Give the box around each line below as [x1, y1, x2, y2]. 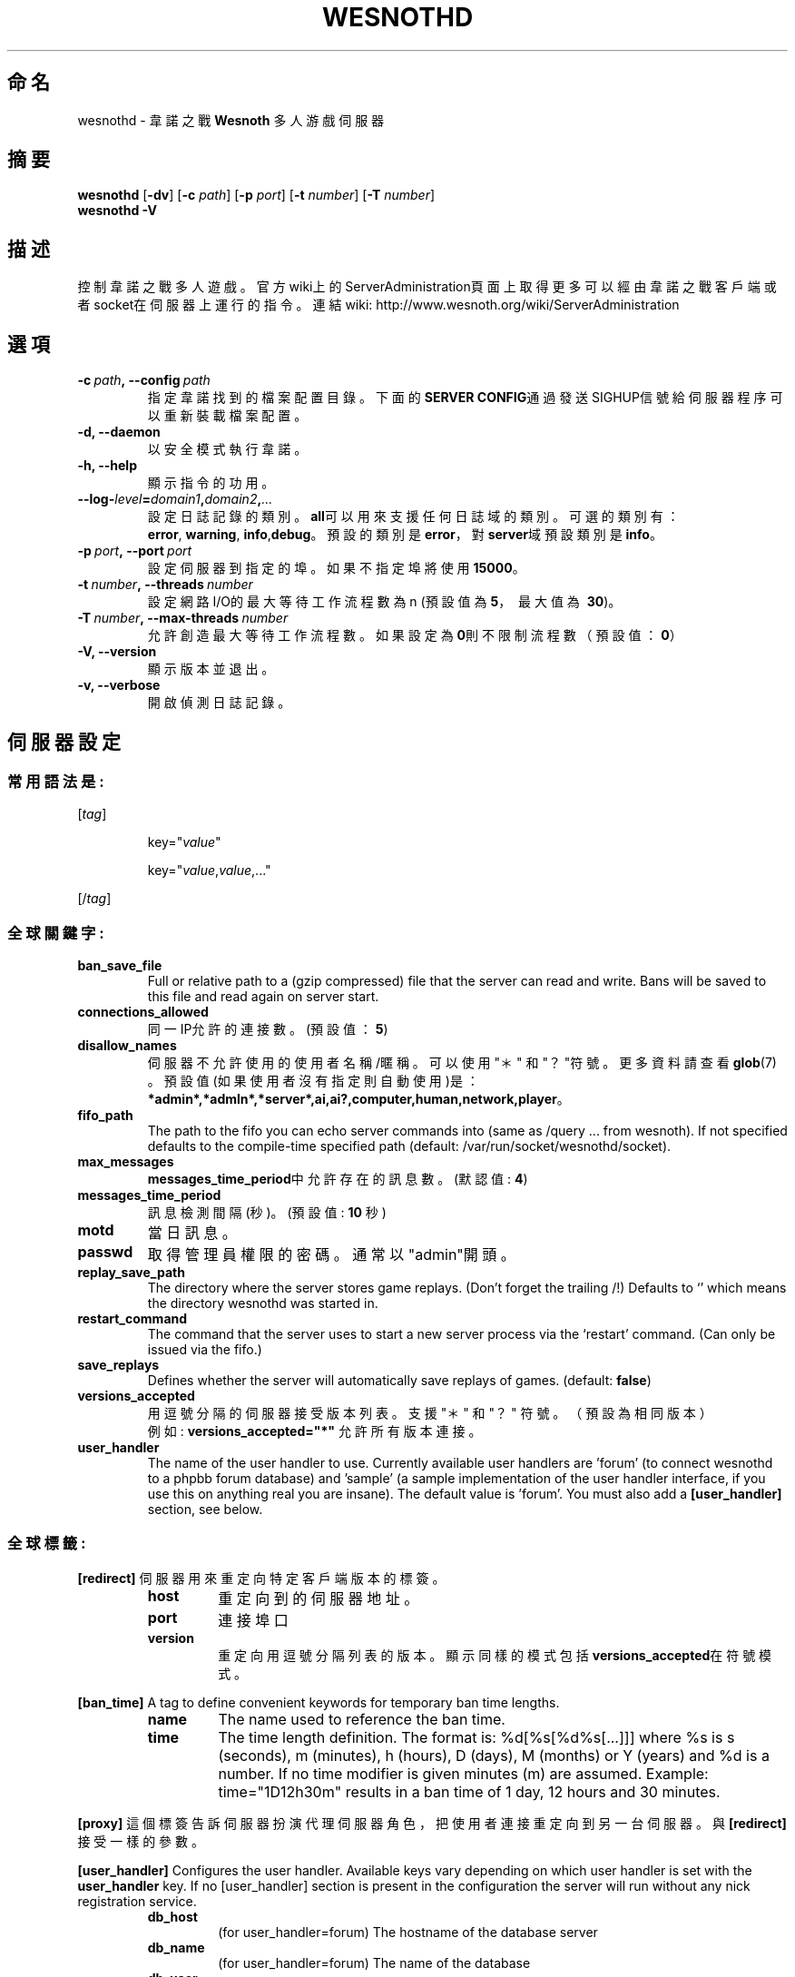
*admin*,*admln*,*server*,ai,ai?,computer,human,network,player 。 [147, 1091, 570, 1107]
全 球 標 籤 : [7, 1534, 86, 1553]
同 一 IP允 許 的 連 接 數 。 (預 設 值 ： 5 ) [147, 1021, 388, 1038]
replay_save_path [77, 1264, 185, 1281]
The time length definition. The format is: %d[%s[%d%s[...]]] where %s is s [218, 1727, 735, 1746]
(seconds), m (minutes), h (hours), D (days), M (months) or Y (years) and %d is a [218, 1746, 770, 1765]
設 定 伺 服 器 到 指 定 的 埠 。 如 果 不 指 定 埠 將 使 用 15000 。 [147, 560, 525, 576]
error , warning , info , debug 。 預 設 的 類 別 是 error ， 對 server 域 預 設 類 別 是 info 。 [147, 526, 662, 543]
